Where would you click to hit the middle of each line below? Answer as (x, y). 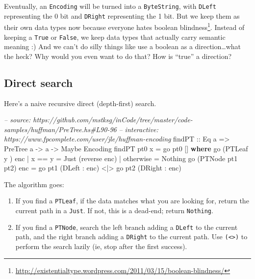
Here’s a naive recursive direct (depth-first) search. (80, 103)
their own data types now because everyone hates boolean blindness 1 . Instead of (124, 26)
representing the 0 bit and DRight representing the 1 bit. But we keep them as (122, 15)
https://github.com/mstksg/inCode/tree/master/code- (113, 120)
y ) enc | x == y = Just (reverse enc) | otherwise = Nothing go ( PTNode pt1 (121, 158)
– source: (17, 120)
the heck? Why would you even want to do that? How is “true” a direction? (118, 56)
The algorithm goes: (34, 184)
